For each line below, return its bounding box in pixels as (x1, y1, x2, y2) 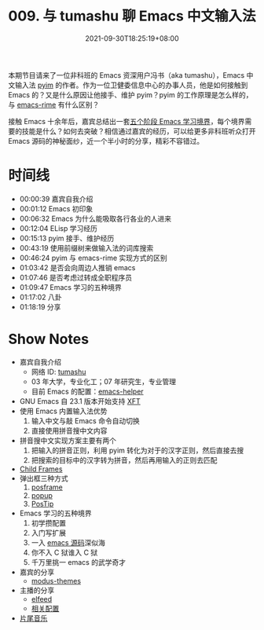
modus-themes (31, 576, 81, 585)
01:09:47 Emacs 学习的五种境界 (19, 282, 122, 291)
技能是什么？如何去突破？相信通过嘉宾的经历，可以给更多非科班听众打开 (21, 126, 256, 136)
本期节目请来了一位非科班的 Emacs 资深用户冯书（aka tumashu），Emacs (8, 70, 245, 79)
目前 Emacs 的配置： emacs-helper (31, 386, 144, 396)
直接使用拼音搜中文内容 (31, 426, 108, 435)
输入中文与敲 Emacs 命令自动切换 (31, 416, 140, 425)
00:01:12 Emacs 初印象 (19, 203, 93, 213)
